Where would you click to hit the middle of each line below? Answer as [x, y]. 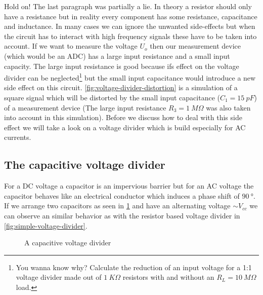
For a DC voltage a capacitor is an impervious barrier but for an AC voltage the [129, 186]
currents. [18, 137]
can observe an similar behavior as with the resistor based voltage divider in [122, 215]
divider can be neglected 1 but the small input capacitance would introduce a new [130, 77]
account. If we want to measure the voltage [71, 46]
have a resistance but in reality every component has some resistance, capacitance [131, 16]
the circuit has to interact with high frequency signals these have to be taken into [130, 36]
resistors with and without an [168, 277]
